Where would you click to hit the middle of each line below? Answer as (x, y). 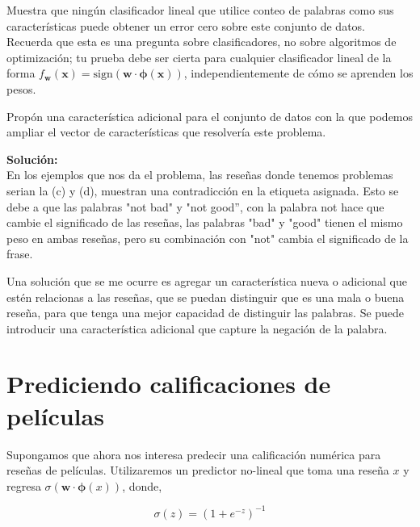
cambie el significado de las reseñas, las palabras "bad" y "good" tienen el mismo (205, 222)
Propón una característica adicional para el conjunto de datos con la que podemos (210, 116)
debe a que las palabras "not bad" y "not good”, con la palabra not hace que (195, 206)
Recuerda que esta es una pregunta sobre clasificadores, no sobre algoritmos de (202, 42)
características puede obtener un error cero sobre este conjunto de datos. (186, 25)
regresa (24, 485)
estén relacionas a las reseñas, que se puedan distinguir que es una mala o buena (206, 297)
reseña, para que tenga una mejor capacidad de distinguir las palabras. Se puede (206, 313)
